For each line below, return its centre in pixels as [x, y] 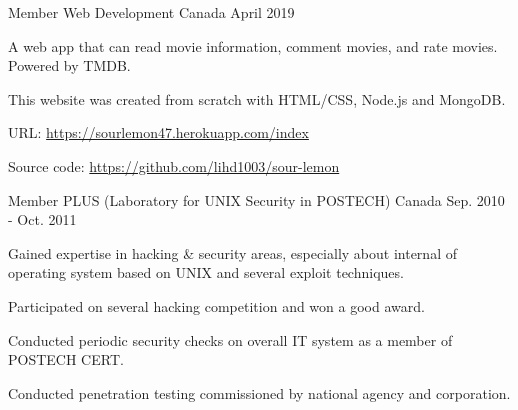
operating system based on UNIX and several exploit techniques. [206, 272]
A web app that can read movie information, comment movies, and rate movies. [253, 45]
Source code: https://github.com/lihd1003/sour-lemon [174, 165]
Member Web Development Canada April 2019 [151, 12]
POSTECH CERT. [66, 359]
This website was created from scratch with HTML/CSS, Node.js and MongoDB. [257, 98]
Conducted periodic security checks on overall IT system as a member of [230, 339]
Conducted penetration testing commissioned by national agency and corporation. [259, 392]
